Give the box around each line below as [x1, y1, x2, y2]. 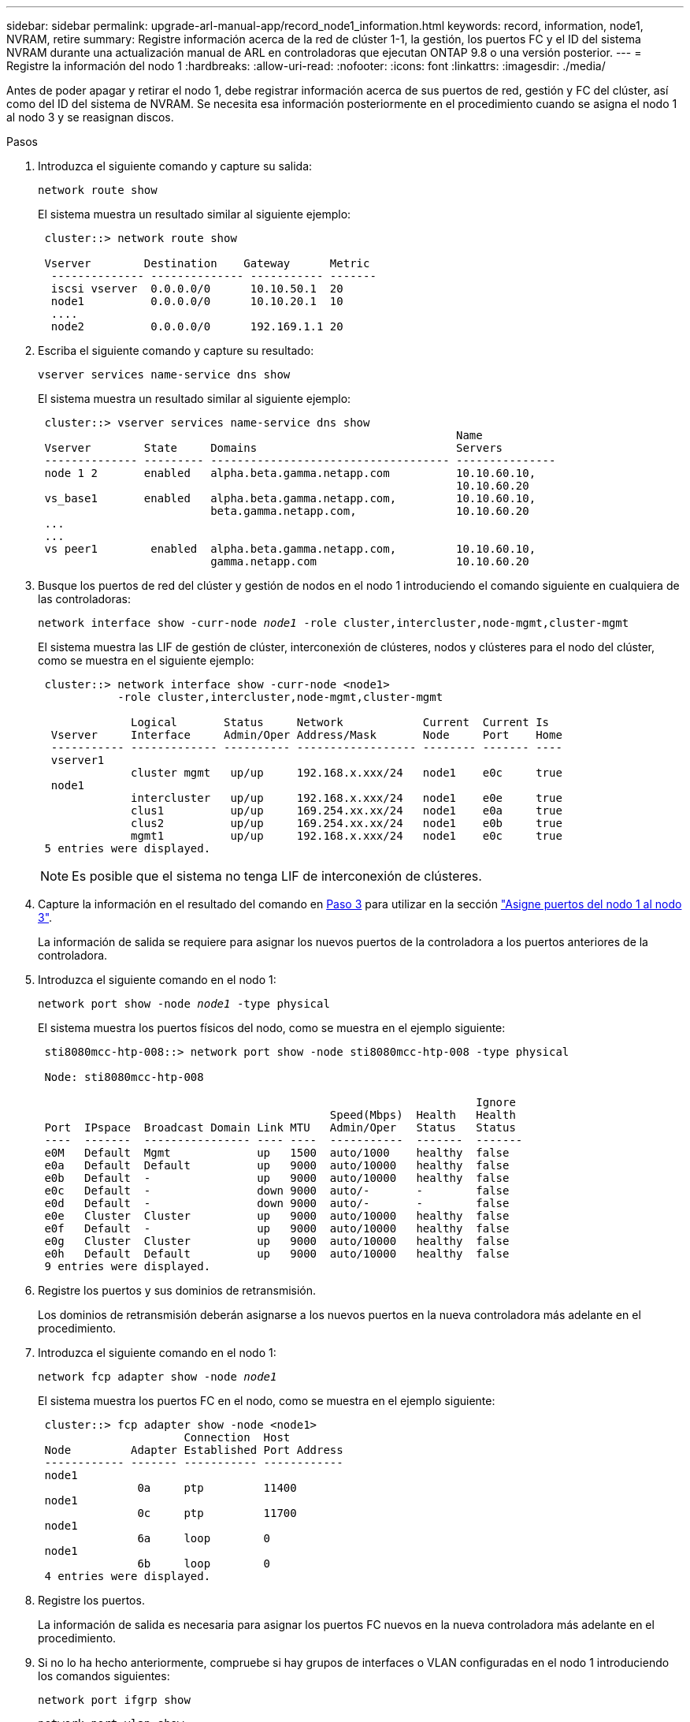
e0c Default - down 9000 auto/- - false [44, 1184, 510, 1197]
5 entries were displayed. [44, 842, 211, 855]
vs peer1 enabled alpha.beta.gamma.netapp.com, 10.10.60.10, [44, 542, 536, 555]
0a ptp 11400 [137, 1482, 297, 1494]
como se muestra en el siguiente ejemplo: [38, 654, 254, 667]
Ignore [476, 1096, 516, 1109]
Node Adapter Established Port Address [44, 1444, 343, 1456]
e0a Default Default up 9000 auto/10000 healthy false [44, 1159, 510, 1172]
